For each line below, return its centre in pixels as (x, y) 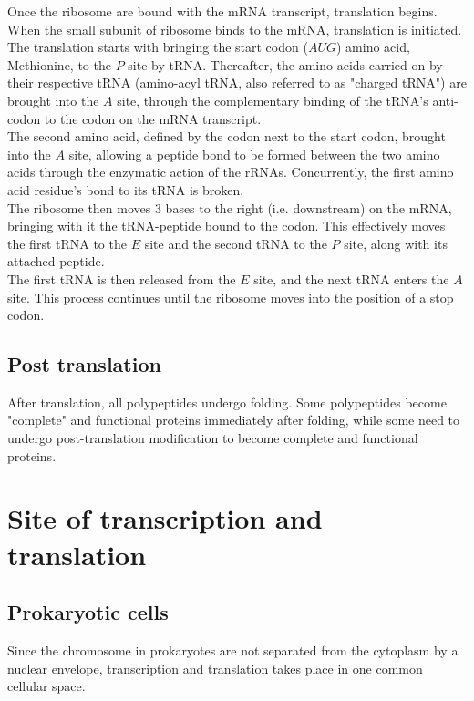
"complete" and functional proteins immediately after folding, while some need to (234, 420)
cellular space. (46, 686)
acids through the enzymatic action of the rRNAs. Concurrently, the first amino (231, 172)
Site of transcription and (165, 518)
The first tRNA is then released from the (122, 278)
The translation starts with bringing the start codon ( (158, 47)
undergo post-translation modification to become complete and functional (213, 438)
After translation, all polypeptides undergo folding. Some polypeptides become (227, 402)
